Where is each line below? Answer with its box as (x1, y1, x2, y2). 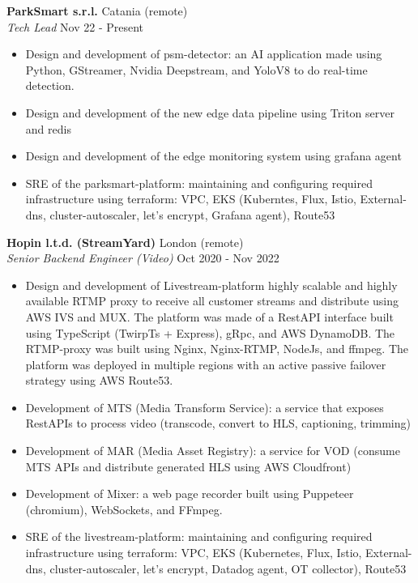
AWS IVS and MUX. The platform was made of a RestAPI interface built (25, 308, 394, 325)
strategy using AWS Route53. (25, 372, 173, 389)
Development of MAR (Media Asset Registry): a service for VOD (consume (25, 442, 400, 459)
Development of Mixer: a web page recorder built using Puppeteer (25, 485, 354, 502)
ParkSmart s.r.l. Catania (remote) (6, 2, 188, 19)
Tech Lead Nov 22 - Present (6, 18, 144, 35)
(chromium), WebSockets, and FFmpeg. (25, 500, 223, 517)
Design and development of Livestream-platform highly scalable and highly (25, 276, 398, 293)
